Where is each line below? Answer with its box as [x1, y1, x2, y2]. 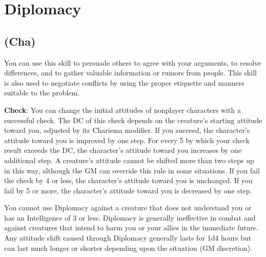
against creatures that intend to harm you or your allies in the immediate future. [4, 222, 258, 233]
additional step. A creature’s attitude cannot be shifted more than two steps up [4, 154, 254, 165]
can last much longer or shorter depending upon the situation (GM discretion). [4, 242, 253, 253]
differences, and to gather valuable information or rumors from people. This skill [4, 67, 257, 78]
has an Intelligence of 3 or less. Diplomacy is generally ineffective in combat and [4, 212, 256, 223]
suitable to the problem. [4, 87, 80, 98]
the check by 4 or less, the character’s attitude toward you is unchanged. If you [4, 175, 253, 186]
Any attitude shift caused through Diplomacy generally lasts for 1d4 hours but [4, 232, 252, 243]
